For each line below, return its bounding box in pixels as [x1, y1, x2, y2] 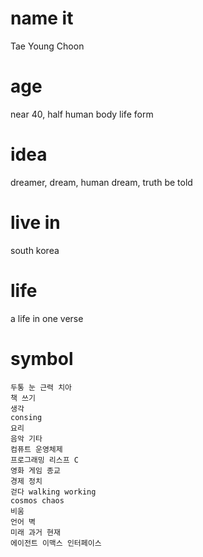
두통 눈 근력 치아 [10, 382, 73, 392]
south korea [10, 244, 60, 256]
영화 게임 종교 [10, 465, 61, 476]
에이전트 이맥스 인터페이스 [10, 538, 102, 548]
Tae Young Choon [10, 40, 85, 52]
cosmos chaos [10, 495, 65, 506]
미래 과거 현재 [10, 527, 61, 537]
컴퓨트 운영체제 [10, 444, 63, 454]
